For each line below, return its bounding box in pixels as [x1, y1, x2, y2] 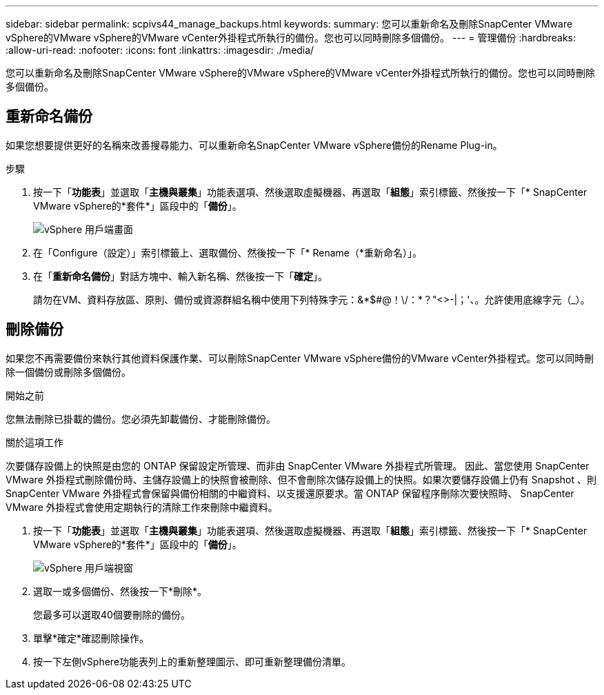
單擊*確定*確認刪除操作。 [33, 632, 150, 644]
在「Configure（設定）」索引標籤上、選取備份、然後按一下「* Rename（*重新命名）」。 [33, 246, 423, 259]
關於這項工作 [6, 436, 63, 448]
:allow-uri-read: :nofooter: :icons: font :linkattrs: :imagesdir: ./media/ [6, 44, 314, 56]
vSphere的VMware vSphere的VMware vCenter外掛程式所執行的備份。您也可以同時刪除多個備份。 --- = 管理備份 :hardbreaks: [6, 32, 576, 43]
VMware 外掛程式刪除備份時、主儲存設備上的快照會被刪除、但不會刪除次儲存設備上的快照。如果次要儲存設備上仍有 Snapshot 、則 [6, 473, 596, 485]
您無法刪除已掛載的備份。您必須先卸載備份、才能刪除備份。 [6, 412, 276, 425]
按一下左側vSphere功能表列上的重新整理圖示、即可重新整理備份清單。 [33, 655, 352, 667]
